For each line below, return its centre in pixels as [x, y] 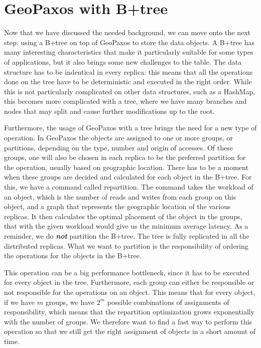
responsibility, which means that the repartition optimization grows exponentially [129, 312]
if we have [20, 302]
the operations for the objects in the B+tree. [73, 255]
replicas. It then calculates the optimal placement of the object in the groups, [123, 216]
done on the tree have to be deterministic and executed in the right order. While [128, 81]
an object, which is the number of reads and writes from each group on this [120, 196]
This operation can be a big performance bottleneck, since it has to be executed [127, 272]
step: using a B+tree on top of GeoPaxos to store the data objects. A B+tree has [129, 42]
